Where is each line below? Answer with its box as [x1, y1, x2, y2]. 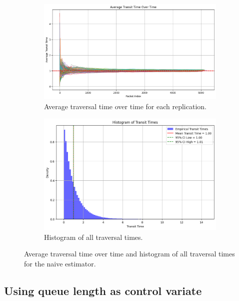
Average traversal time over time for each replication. [44, 101, 206, 112]
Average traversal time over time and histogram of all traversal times [24, 248, 235, 259]
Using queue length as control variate [4, 282, 202, 298]
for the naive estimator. [24, 258, 96, 268]
